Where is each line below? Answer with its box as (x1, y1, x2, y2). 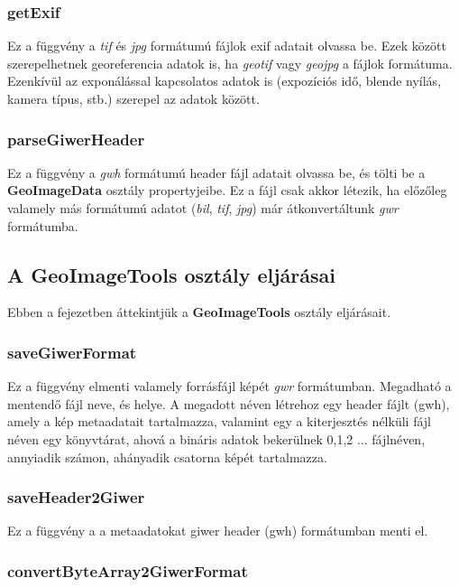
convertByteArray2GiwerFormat (7, 559, 248, 582)
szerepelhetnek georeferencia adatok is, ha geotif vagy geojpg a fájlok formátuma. (7, 53, 453, 72)
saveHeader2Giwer (7, 486, 145, 508)
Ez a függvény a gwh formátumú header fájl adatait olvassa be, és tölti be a (7, 163, 426, 182)
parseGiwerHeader (7, 127, 145, 150)
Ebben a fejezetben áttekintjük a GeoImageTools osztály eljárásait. (7, 303, 391, 321)
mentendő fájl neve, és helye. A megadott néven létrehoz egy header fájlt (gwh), (7, 394, 450, 413)
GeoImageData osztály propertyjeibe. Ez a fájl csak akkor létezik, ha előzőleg (7, 181, 447, 200)
